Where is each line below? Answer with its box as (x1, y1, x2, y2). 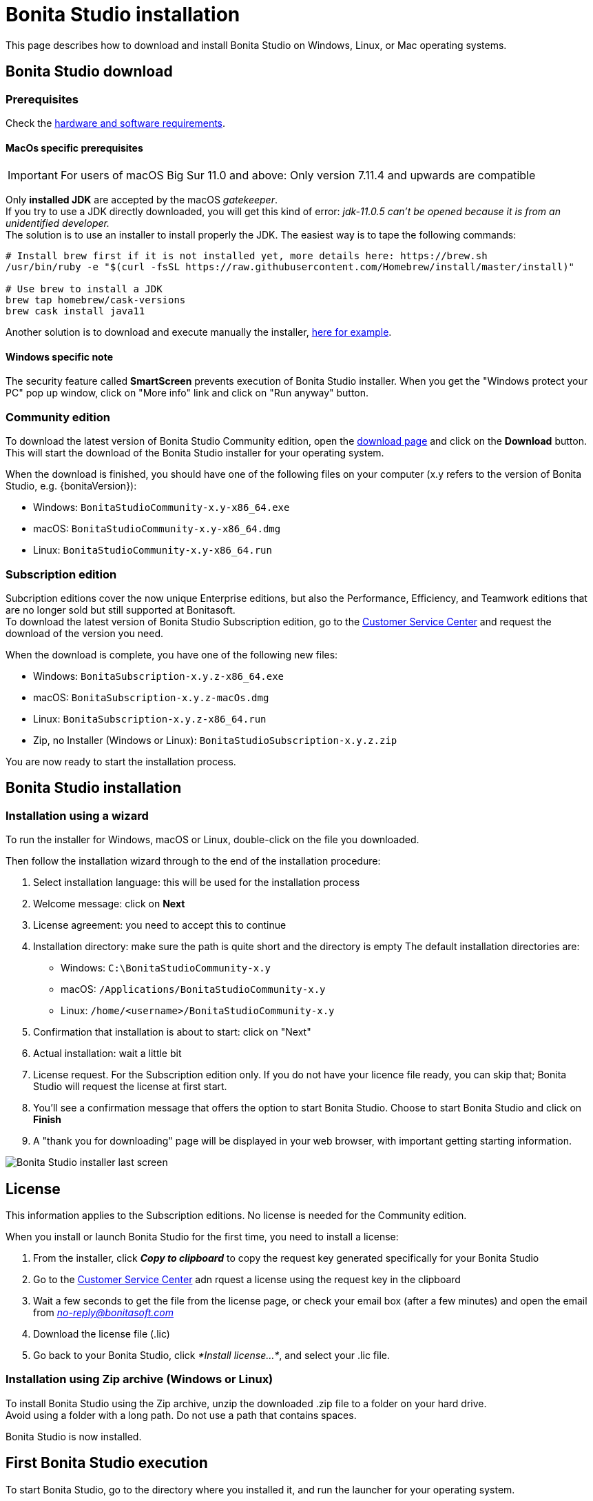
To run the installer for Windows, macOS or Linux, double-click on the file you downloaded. (6, 834, 419, 846)
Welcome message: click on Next (33, 898, 185, 910)
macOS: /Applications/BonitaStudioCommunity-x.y (61, 983, 326, 996)
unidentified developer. (6, 217, 110, 230)
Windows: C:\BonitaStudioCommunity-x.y (61, 962, 271, 974)
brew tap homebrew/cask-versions (6, 294, 186, 306)
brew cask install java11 (6, 305, 145, 317)
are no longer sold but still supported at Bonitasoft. (6, 603, 236, 616)
